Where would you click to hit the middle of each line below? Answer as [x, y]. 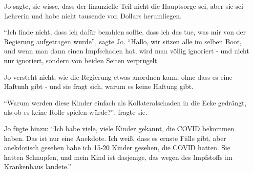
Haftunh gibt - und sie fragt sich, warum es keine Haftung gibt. [99, 86]
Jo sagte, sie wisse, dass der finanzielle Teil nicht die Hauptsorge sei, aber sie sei [124, 6]
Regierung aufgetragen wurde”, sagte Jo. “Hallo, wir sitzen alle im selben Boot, [123, 41]
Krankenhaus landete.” [38, 166]
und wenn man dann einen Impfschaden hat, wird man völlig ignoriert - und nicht [126, 51]
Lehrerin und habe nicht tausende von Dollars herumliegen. [93, 15]
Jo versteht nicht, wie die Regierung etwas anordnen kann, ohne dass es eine [118, 77]
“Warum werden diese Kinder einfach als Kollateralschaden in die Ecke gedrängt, [125, 102]
